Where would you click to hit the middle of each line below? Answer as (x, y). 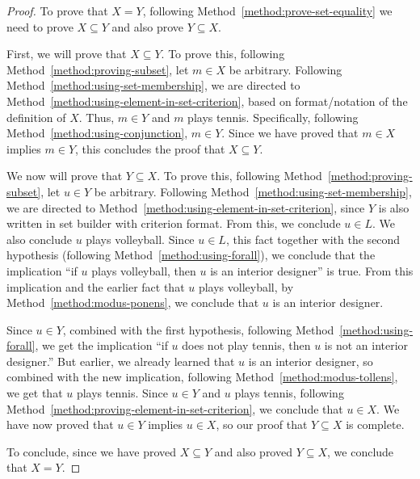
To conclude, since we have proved (92, 451)
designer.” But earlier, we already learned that (121, 361)
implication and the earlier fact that (96, 286)
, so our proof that (262, 424)
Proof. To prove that (57, 11)
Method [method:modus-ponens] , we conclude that (133, 303)
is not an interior (366, 345)
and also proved (253, 451)
